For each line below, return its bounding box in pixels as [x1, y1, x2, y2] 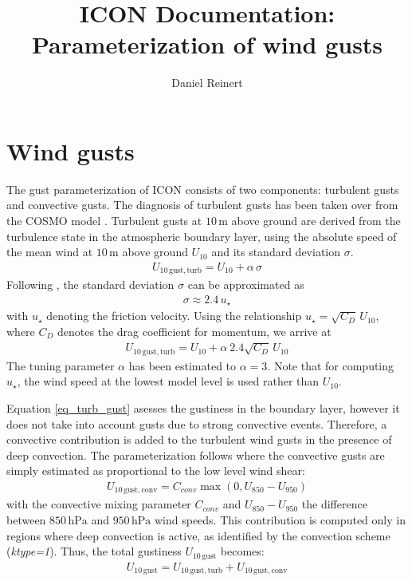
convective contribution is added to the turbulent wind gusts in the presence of [6, 431, 392, 448]
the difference [301, 496, 367, 512]
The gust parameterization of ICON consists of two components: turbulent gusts [6, 180, 399, 197]
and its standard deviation [211, 243, 341, 260]
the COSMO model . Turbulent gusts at [6, 212, 202, 229]
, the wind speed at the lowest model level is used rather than [17, 373, 320, 389]
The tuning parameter [6, 357, 115, 373]
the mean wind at [6, 243, 93, 260]
